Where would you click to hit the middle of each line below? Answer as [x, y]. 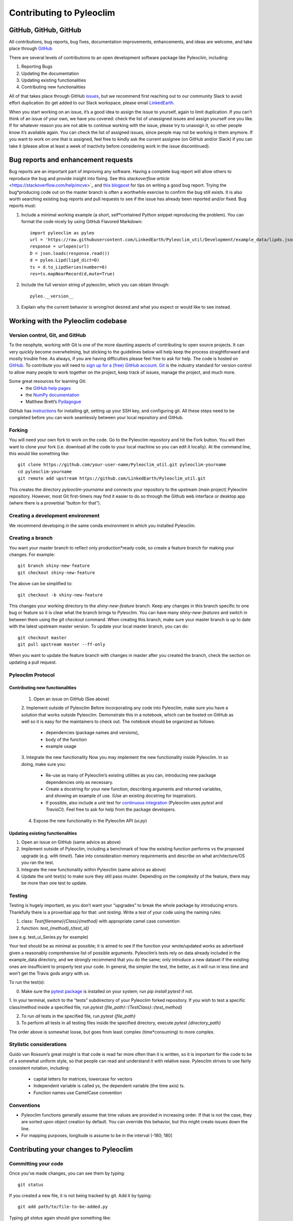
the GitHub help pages [48, 388]
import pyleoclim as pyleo [62, 233]
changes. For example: [32, 555]
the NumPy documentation [52, 395]
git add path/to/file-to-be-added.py [63, 1207]
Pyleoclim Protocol [32, 675]
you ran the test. [38, 863]
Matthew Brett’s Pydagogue [53, 402]
